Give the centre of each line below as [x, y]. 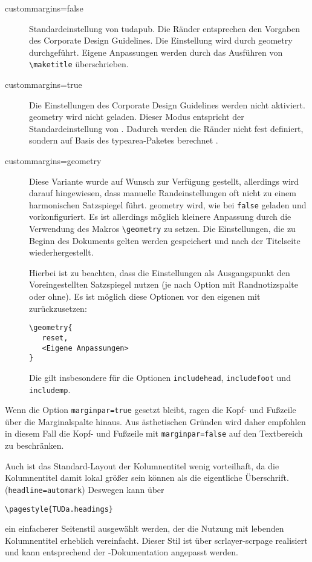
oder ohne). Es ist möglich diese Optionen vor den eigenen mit [145, 296]
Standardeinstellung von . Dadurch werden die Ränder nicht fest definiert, [166, 128]
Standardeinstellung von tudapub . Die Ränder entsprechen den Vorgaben [165, 28]
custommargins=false [44, 8]
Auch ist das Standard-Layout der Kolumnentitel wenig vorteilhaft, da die [142, 465]
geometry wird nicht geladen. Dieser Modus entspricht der [137, 117]
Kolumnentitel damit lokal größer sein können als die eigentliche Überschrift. [147, 478]
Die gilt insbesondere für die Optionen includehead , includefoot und [160, 377]
